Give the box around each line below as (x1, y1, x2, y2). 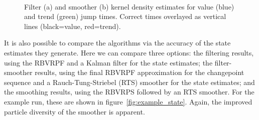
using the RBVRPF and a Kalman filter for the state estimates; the (4, 57, 213, 67)
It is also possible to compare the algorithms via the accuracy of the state (4, 37, 231, 48)
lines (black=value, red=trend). (24, 20, 121, 31)
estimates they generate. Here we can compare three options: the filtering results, (4, 47, 254, 57)
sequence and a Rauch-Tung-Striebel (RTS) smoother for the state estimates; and (4, 76, 255, 87)
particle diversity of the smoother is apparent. (4, 106, 145, 116)
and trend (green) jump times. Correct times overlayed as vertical (24, 11, 226, 21)
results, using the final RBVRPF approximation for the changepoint (35, 67, 244, 77)
